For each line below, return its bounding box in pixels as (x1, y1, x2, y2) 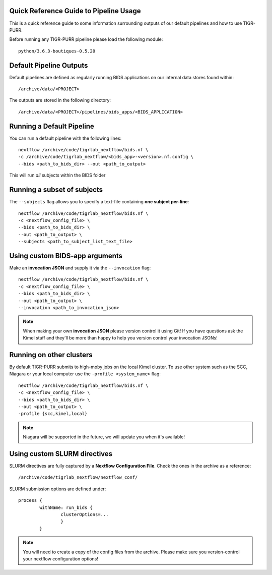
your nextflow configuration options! (23, 555, 98, 562)
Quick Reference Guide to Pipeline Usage (9, 7, 141, 15)
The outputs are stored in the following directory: (9, 97, 111, 103)
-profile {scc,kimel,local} (18, 411, 88, 417)
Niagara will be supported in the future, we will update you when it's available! (23, 434, 185, 440)
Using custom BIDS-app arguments (9, 251, 123, 260)
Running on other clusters (9, 351, 93, 359)
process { (18, 497, 42, 503)
